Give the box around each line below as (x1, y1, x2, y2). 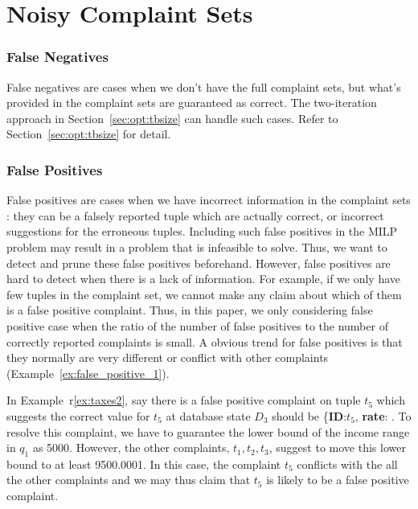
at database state (166, 407, 251, 424)
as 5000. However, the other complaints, (32, 439, 230, 456)
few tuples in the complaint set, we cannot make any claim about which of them (6, 285, 402, 302)
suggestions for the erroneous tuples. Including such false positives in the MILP (6, 223, 398, 240)
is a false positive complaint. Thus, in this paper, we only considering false (6, 302, 373, 318)
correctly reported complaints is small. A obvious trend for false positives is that (6, 333, 403, 350)
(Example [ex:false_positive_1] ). (6, 364, 170, 381)
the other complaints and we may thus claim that (6, 471, 251, 488)
